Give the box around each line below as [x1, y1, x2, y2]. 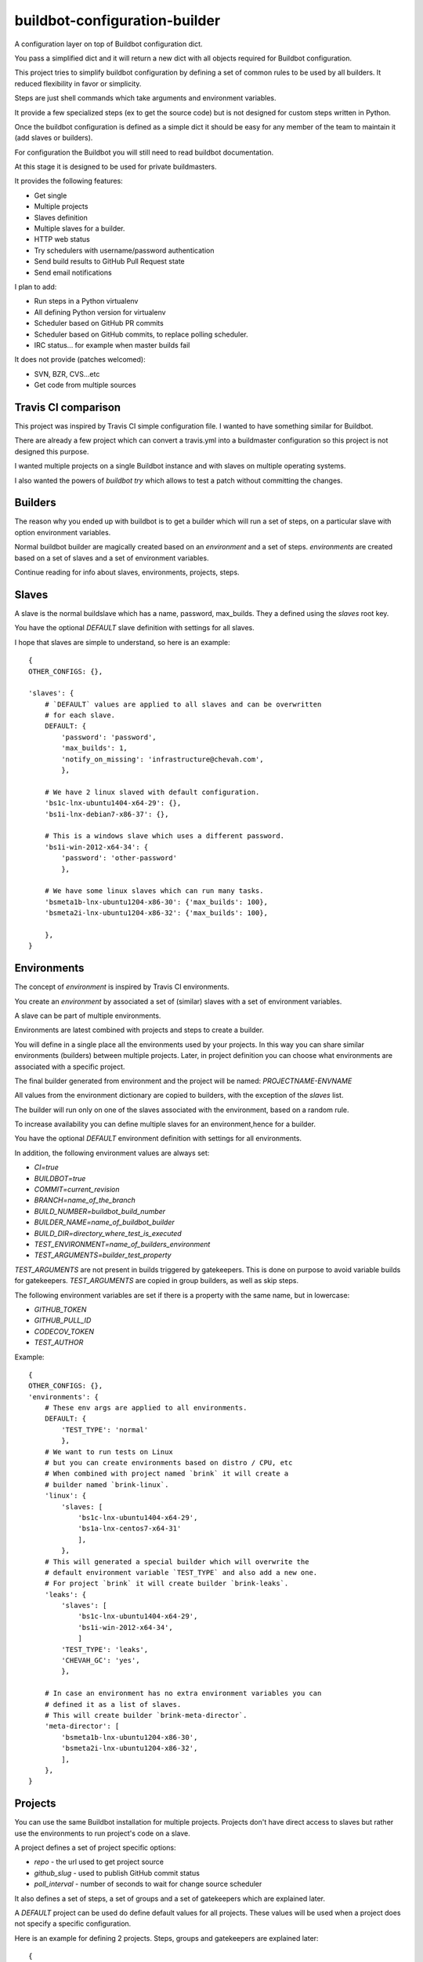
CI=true [34, 1162, 59, 1172]
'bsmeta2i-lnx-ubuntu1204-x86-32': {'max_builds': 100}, [44, 909, 268, 917]
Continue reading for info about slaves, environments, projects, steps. [14, 567, 240, 577]
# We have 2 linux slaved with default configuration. [44, 787, 260, 797]
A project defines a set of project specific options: [14, 1843, 176, 1852]
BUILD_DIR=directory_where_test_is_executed [34, 1228, 182, 1238]
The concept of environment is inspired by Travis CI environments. [14, 982, 230, 992]
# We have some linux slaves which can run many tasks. [44, 887, 264, 895]
